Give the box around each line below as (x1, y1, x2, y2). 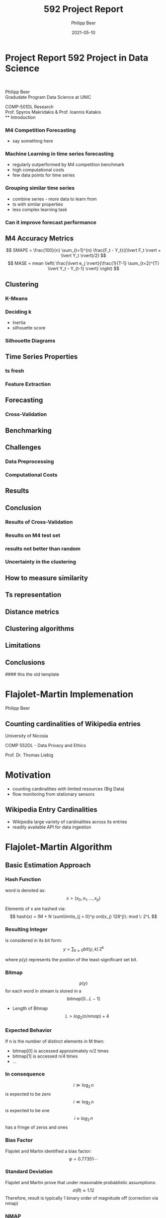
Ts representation (5, 591, 62, 599)
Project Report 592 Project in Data (5, 52, 149, 63)
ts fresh (5, 368, 24, 375)
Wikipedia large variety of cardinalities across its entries (12, 819, 128, 825)
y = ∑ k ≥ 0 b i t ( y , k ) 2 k (63, 945, 104, 953)
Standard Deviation (5, 1168, 53, 1175)
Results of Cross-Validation (5, 518, 73, 525)
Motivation (5, 769, 51, 781)
